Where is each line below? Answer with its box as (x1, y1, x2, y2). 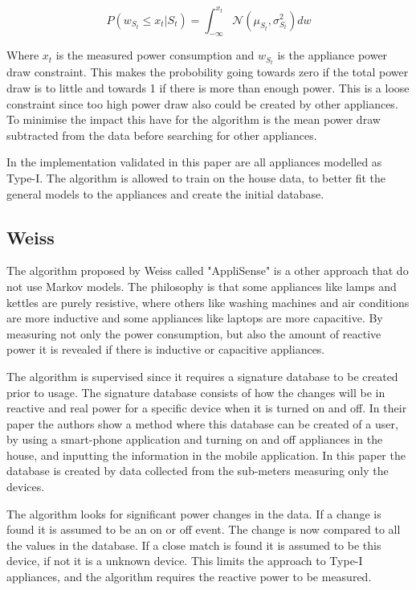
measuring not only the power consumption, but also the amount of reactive (6, 325, 381, 342)
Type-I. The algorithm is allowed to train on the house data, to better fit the (6, 169, 385, 186)
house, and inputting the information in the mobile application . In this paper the (6, 446, 406, 463)
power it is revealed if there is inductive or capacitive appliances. (6, 341, 325, 358)
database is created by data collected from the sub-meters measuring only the (6, 462, 389, 479)
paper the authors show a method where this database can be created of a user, (6, 415, 398, 432)
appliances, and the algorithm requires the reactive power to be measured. (6, 568, 372, 585)
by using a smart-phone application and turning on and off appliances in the (6, 431, 383, 448)
